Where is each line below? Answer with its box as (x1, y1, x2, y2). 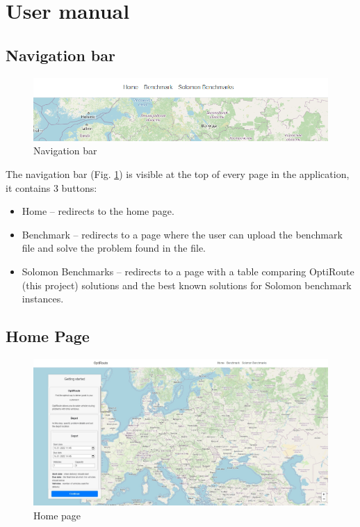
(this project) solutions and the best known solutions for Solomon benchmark (22, 277, 352, 292)
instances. (22, 291, 64, 306)
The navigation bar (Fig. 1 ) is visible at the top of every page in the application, (6, 166, 350, 181)
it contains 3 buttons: (6, 180, 97, 195)
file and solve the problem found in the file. (22, 241, 206, 255)
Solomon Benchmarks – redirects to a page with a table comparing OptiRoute (22, 263, 354, 278)
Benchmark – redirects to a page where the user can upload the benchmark (22, 227, 343, 241)
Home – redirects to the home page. (22, 204, 174, 218)
